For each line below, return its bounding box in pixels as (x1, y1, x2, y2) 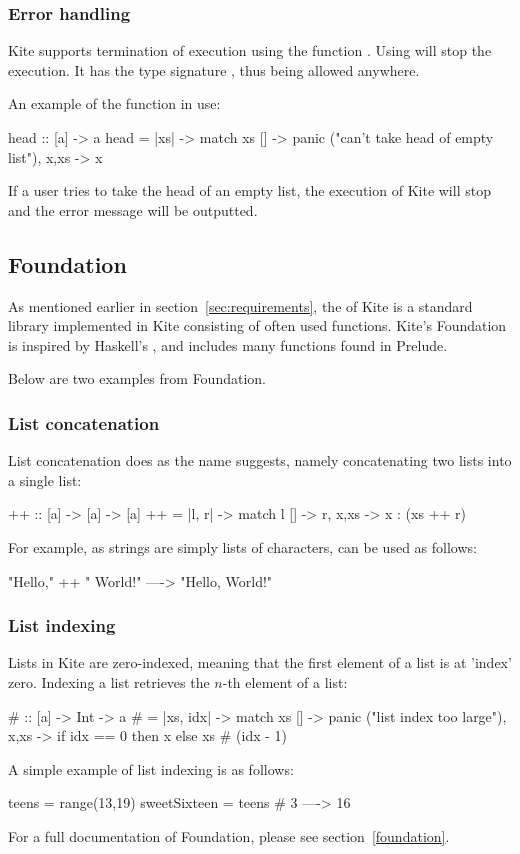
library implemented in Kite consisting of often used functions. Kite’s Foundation (8, 315, 507, 336)
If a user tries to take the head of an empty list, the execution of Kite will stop (8, 180, 491, 201)
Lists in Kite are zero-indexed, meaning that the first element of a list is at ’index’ (8, 652, 512, 673)
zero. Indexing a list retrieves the (8, 671, 210, 692)
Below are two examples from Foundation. (8, 368, 266, 389)
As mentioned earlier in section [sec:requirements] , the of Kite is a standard (8, 295, 473, 316)
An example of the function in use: (8, 93, 221, 114)
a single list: (8, 469, 82, 490)
